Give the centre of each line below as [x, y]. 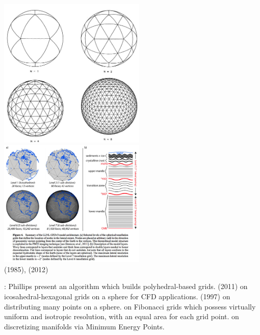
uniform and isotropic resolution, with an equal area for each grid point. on [122, 316]
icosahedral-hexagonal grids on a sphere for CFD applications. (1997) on [117, 296]
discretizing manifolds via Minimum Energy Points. [84, 326]
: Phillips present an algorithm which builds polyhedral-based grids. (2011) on [126, 286]
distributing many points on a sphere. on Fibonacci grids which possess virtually [130, 306]
